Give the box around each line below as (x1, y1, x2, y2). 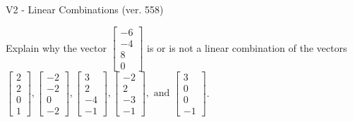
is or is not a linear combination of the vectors (147, 40, 347, 55)
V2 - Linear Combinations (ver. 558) (6, 2, 164, 16)
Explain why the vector (6, 40, 107, 55)
